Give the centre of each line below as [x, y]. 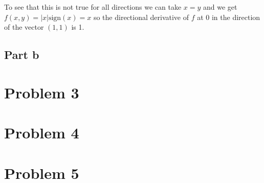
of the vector [24, 27]
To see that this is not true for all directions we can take [93, 7]
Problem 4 [42, 133]
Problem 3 [42, 92]
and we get [220, 7]
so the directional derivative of [141, 17]
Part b [22, 55]
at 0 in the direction [229, 17]
